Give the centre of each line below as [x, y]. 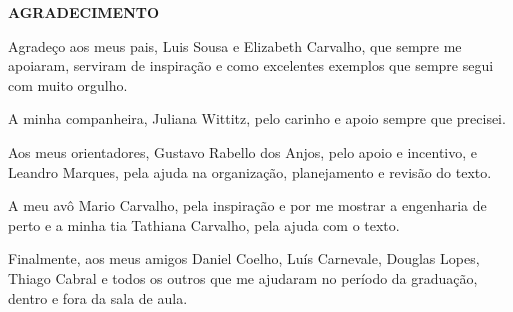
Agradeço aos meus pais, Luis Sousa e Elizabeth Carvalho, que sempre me [235, 45]
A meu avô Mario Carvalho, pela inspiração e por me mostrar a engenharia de [247, 205]
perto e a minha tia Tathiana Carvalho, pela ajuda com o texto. [204, 224]
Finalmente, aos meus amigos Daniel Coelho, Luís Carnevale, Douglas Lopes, [244, 258]
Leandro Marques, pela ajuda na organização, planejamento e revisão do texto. [250, 171]
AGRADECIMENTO [84, 12]
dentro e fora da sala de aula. [98, 297]
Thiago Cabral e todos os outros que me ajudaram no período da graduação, [243, 277]
